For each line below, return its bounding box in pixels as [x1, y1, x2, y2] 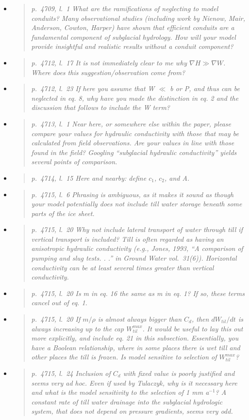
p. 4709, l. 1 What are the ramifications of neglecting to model [31, 3, 218, 13]
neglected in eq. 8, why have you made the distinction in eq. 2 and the [31, 93, 239, 103]
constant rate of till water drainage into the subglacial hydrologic [31, 396, 223, 406]
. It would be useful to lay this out [142, 323, 243, 333]
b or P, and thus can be [170, 83, 240, 93]
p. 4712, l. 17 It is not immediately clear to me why [31, 57, 187, 67]
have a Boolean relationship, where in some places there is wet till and [31, 342, 240, 352]
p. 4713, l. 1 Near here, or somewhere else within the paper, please [31, 118, 231, 128]
